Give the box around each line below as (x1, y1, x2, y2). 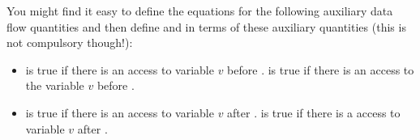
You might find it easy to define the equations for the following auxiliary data (6, 2, 393, 19)
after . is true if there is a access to (227, 104, 401, 121)
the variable (25, 77, 84, 94)
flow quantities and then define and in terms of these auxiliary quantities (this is (6, 18, 406, 35)
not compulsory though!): (6, 34, 133, 51)
